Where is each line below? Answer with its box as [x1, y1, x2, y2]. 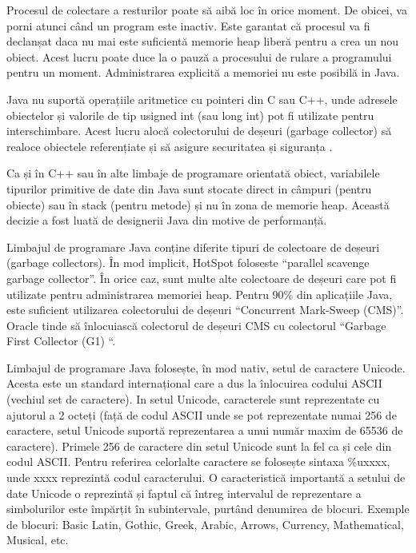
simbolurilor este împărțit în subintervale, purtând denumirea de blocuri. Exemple [6, 500, 410, 517]
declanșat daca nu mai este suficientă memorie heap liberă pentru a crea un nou [6, 33, 398, 50]
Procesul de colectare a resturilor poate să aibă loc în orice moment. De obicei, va [6, 2, 407, 18]
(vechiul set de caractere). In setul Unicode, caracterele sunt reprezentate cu [6, 391, 380, 408]
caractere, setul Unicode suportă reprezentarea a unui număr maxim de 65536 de [6, 422, 403, 439]
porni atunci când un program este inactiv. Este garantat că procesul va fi [6, 17, 370, 34]
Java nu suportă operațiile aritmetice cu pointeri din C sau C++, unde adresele [6, 90, 398, 107]
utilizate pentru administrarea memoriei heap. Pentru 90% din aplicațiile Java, [6, 285, 393, 302]
